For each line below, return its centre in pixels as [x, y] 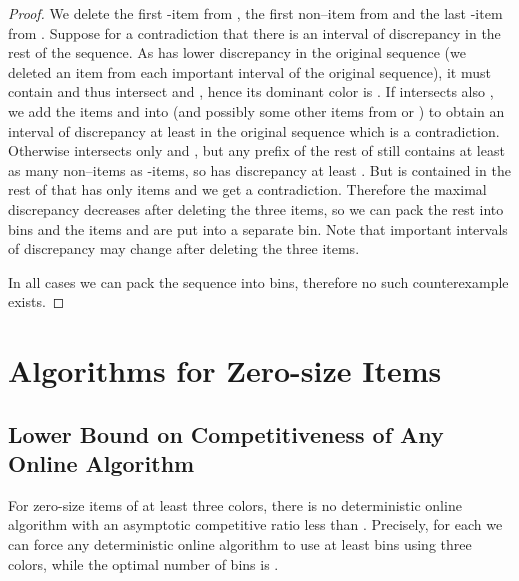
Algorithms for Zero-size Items [225, 370]
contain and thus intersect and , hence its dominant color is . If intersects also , [251, 91]
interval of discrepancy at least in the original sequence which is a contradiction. [254, 130]
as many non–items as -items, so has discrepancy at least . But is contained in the [259, 169]
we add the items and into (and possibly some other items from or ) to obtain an [256, 110]
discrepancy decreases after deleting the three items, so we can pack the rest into [256, 208]
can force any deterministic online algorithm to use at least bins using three [240, 544]
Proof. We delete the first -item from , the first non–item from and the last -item [255, 13]
